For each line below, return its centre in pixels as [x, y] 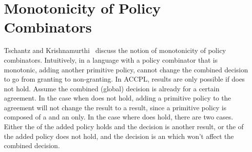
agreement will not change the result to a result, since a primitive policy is [115, 107]
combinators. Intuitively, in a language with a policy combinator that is [111, 59]
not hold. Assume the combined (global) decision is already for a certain [112, 88]
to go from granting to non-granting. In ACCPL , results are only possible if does [125, 79]
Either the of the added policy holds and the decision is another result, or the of [124, 127]
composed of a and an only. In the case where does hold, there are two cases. [119, 117]
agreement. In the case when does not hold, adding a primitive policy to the [117, 98]
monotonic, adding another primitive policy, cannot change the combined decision [126, 69]
